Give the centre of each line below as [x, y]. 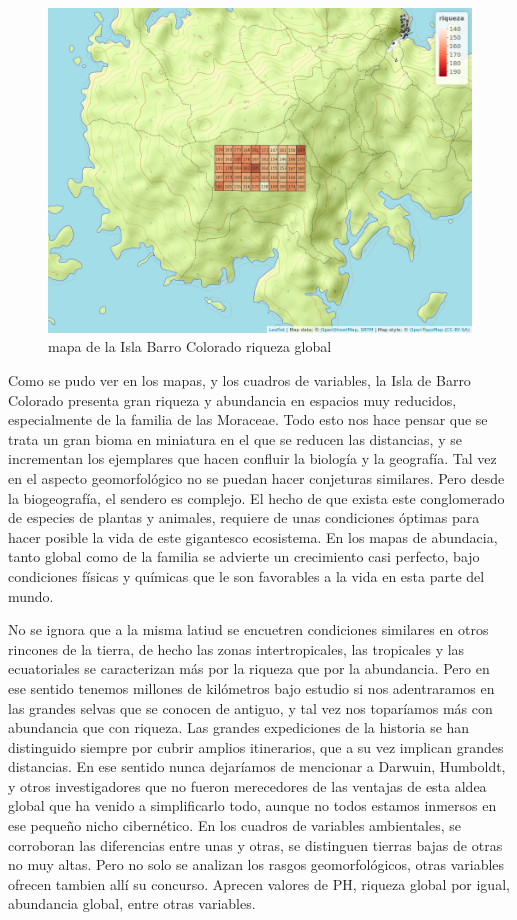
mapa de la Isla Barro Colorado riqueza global [190, 346]
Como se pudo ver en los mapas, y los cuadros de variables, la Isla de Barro [239, 380]
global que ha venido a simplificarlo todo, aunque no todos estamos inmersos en [252, 805]
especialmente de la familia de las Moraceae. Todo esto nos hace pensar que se [248, 419]
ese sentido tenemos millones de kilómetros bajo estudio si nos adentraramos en [251, 687]
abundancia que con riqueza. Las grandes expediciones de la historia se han [239, 727]
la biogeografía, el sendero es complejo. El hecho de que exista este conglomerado [256, 497]
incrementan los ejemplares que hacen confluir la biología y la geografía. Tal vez [252, 458]
